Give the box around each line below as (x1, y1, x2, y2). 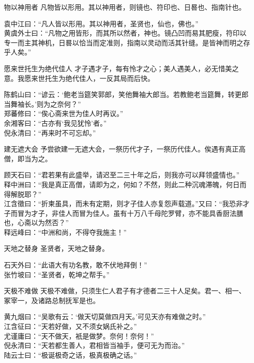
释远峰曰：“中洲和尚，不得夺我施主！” (4, 227, 127, 237)
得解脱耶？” (4, 189, 42, 199)
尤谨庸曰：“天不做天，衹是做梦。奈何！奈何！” (4, 330, 154, 341)
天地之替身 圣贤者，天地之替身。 (4, 243, 109, 253)
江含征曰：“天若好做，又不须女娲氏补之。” (4, 321, 137, 331)
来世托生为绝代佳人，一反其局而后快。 (31, 73, 154, 83)
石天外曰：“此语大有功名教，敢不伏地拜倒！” (4, 260, 148, 270)
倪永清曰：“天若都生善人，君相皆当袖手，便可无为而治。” (4, 340, 185, 350)
